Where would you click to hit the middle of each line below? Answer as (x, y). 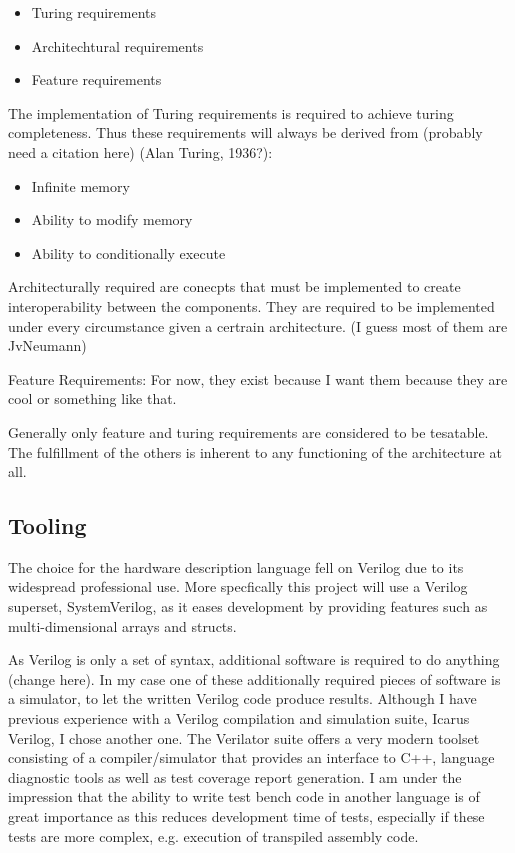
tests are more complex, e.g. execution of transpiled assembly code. (213, 835)
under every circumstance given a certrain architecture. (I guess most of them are (258, 325)
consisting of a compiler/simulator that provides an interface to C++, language (251, 757)
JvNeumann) (47, 345)
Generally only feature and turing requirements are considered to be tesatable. (248, 431)
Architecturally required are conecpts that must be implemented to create (234, 286)
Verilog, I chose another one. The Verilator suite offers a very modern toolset (244, 737)
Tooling (47, 525)
